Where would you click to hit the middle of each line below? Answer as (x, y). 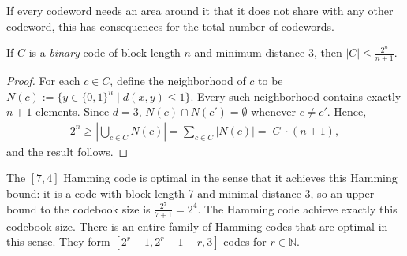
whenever (273, 111)
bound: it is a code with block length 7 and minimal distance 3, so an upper (190, 193)
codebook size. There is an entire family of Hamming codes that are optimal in (197, 226)
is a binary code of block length (105, 52)
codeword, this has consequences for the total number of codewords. (170, 26)
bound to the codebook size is (78, 208)
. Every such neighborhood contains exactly (296, 96)
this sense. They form (58, 241)
